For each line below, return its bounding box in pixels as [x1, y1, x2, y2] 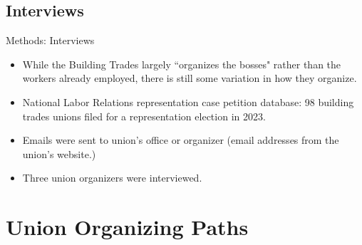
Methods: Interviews [6, 33, 95, 48]
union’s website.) [22, 146, 96, 161]
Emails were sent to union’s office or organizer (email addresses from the [22, 132, 339, 147]
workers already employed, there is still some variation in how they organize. [22, 71, 357, 85]
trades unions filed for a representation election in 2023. [22, 108, 266, 123]
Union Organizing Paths [6, 212, 249, 241]
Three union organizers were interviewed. [22, 170, 202, 185]
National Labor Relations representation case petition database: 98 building [22, 94, 354, 109]
